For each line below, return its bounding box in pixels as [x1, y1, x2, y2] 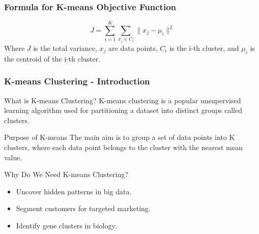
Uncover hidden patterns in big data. [16, 186, 132, 196]
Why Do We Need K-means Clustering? [4, 169, 128, 180]
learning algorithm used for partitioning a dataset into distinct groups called [4, 105, 243, 115]
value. [4, 152, 22, 162]
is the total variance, [33, 42, 97, 53]
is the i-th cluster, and [169, 42, 239, 53]
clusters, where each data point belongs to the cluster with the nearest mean [4, 141, 243, 152]
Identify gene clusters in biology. [16, 220, 117, 230]
